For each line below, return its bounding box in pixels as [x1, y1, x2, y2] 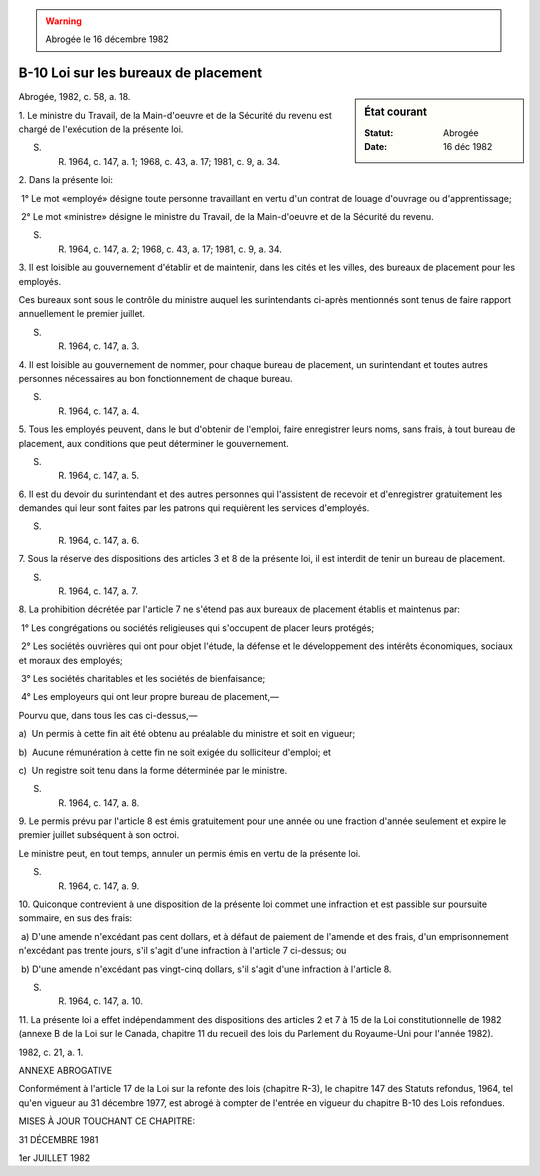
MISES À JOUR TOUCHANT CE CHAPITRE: [18, 1115, 196, 1127]
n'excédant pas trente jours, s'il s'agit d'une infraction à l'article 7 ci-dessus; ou [18, 945, 347, 957]
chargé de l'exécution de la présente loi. [18, 123, 184, 135]
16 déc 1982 [443, 140, 493, 152]
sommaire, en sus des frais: [18, 912, 133, 924]
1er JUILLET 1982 [18, 1151, 91, 1164]
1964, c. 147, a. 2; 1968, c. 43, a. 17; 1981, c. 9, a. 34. [68, 243, 282, 255]
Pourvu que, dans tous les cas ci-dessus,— [18, 709, 198, 721]
